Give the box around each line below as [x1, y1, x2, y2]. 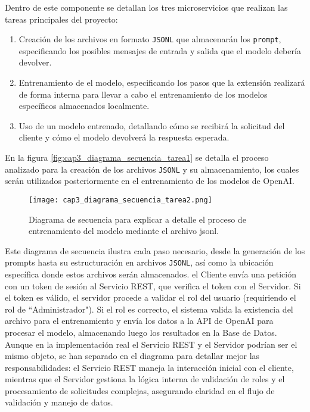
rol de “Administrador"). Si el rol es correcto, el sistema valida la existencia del [5, 302, 293, 315]
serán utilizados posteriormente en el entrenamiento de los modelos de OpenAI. [5, 174, 294, 187]
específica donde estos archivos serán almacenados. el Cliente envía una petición [5, 267, 296, 280]
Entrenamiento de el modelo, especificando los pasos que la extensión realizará [18, 76, 305, 89]
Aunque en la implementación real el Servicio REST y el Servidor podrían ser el [5, 338, 297, 350]
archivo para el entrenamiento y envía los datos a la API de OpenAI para [5, 314, 274, 327]
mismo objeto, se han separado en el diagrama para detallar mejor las [5, 349, 260, 362]
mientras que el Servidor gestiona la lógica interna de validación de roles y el [5, 373, 285, 385]
